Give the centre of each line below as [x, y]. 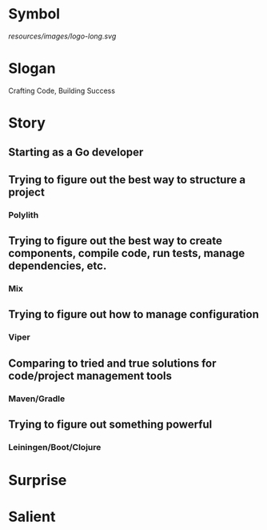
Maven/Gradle [37, 399]
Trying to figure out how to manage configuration [134, 314]
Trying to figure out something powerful [110, 425]
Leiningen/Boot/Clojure [55, 448]
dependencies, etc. [58, 266]
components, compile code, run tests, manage [127, 253]
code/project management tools [90, 376]
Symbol [34, 14]
